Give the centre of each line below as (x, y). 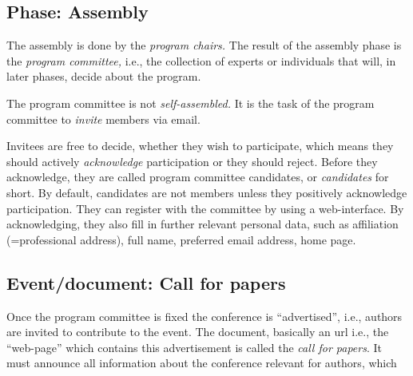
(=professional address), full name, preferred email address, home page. (181, 239)
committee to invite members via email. (103, 119)
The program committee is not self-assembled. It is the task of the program (191, 103)
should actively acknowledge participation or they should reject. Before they (192, 161)
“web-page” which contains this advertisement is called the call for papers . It (194, 347)
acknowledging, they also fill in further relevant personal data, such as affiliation (203, 224)
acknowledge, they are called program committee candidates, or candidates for (198, 177)
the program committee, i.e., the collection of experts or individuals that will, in (201, 60)
